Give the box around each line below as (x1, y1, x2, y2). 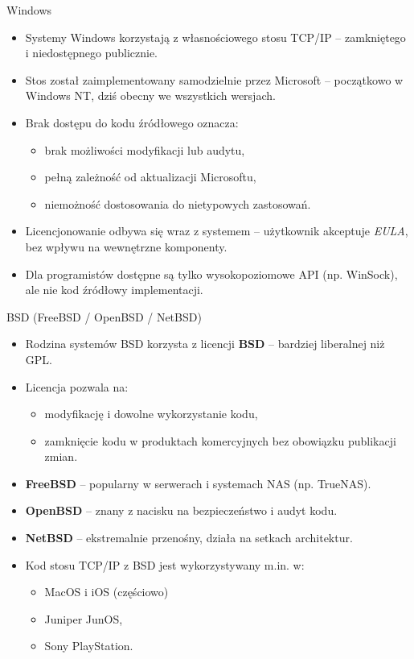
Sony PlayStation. (44, 637, 133, 654)
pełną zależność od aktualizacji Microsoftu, (44, 168, 256, 185)
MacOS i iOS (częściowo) (44, 583, 169, 600)
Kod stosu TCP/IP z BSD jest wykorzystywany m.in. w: (25, 556, 305, 573)
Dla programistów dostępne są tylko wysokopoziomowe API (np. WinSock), (25, 265, 398, 282)
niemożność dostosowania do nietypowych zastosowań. (44, 195, 311, 212)
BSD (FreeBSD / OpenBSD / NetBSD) (6, 308, 202, 325)
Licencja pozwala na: (25, 378, 129, 395)
